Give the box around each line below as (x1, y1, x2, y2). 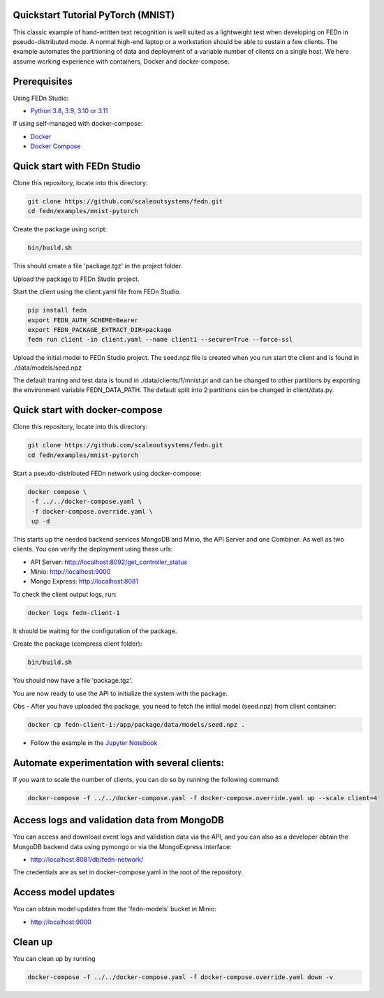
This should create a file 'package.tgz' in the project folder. (13, 262, 183, 270)
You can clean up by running (13, 954, 96, 962)
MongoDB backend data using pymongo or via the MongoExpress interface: (13, 842, 232, 851)
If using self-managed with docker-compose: (13, 120, 143, 128)
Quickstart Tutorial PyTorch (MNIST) (13, 9, 175, 21)
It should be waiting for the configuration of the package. (13, 626, 177, 635)
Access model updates (13, 886, 115, 898)
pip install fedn (27, 306, 87, 314)
